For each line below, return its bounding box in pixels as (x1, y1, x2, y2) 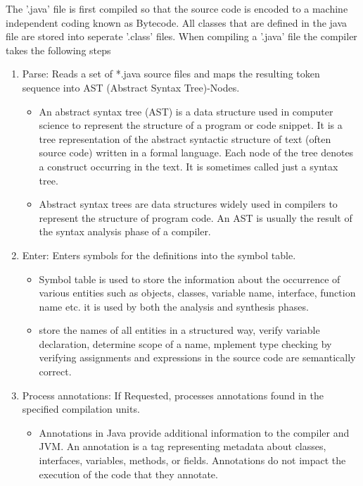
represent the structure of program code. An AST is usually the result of (39, 210, 352, 225)
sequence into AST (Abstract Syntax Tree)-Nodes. (22, 80, 240, 94)
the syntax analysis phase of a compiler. (39, 224, 211, 239)
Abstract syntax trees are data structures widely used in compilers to (39, 197, 338, 211)
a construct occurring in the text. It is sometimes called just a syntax (39, 158, 338, 173)
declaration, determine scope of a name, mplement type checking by (39, 336, 332, 351)
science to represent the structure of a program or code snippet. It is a (39, 118, 343, 132)
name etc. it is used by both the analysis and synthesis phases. (39, 299, 309, 313)
